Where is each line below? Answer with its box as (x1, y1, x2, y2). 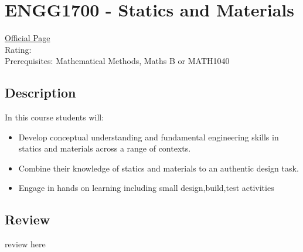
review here (5, 238, 46, 250)
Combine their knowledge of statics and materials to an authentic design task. (18, 162, 299, 174)
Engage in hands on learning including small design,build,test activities (18, 182, 274, 194)
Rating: (5, 43, 32, 55)
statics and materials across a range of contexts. (18, 142, 191, 154)
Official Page (5, 32, 50, 44)
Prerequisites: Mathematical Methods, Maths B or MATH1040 (5, 55, 230, 67)
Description (5, 83, 76, 102)
